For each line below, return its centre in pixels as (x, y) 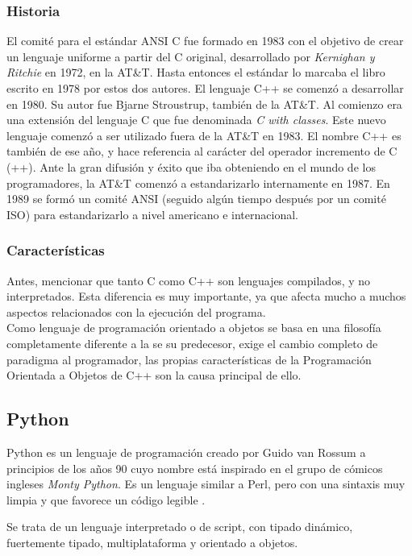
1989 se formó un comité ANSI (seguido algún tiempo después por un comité (196, 199)
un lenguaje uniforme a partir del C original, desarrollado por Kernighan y (191, 56)
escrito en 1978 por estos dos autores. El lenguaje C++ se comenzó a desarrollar (205, 88)
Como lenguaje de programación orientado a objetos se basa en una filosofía (194, 328)
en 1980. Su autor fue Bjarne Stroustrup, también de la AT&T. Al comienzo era (204, 104)
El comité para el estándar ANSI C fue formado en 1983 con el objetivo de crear (205, 41)
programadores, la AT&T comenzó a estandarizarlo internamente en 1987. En (198, 183)
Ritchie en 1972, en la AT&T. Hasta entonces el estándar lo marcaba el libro (196, 72)
